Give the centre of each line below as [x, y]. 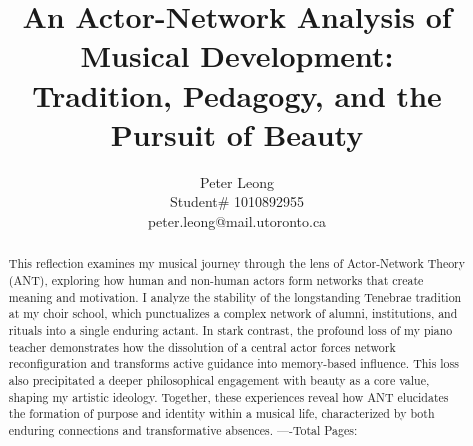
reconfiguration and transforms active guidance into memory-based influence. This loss [233, 363]
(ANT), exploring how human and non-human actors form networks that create [216, 279]
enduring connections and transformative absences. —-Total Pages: [183, 429]
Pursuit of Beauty [237, 133]
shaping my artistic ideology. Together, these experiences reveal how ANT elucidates [228, 396]
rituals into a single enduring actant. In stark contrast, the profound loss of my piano [230, 329]
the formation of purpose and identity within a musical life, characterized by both [221, 413]
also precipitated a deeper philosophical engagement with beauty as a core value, [219, 379]
